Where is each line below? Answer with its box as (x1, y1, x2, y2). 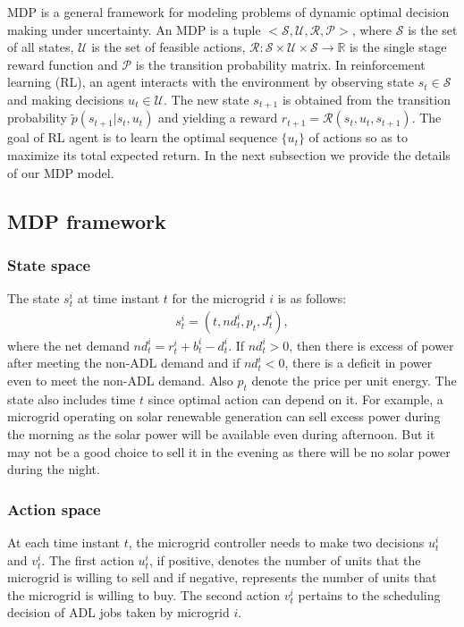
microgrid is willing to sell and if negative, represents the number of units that (7, 568, 437, 587)
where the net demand (7, 335, 130, 354)
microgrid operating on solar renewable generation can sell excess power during (7, 407, 441, 426)
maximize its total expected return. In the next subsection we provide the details (7, 146, 451, 165)
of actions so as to (308, 128, 408, 147)
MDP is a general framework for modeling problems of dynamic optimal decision (7, 3, 450, 21)
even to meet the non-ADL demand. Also (7, 371, 233, 390)
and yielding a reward (158, 108, 278, 127)
